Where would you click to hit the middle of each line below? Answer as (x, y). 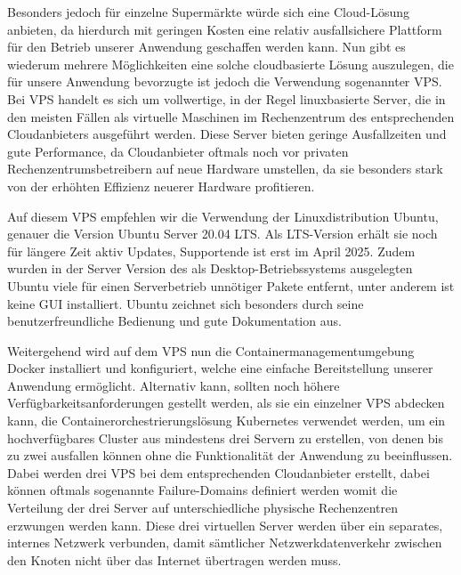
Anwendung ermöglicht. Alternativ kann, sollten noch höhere (174, 385)
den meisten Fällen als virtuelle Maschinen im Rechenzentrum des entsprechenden (231, 116)
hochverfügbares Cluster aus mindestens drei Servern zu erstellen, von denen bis (226, 437)
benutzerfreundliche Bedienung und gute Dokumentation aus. (174, 321)
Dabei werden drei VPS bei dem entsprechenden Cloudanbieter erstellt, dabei (218, 472)
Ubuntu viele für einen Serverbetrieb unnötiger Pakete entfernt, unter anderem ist (231, 285)
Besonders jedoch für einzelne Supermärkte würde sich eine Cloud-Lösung (209, 12)
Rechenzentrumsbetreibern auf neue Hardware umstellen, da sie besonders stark (225, 169)
